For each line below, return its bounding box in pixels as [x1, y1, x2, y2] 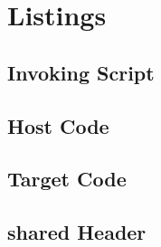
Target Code [7, 165, 127, 193]
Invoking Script [7, 58, 155, 86]
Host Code [7, 111, 109, 139]
